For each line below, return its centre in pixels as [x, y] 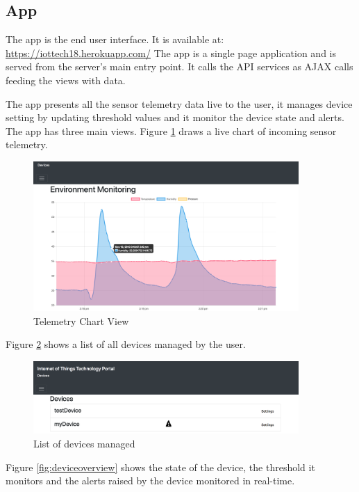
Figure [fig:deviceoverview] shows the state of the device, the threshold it [160, 467]
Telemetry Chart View [81, 320]
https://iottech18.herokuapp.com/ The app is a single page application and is [171, 53]
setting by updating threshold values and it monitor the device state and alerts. [175, 117]
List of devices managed [84, 444]
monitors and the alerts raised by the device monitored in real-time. [150, 481]
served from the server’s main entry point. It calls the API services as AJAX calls [179, 66]
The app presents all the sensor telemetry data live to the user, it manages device [179, 103]
